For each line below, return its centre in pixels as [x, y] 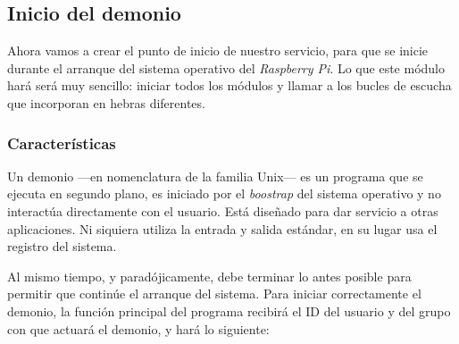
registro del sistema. [62, 246]
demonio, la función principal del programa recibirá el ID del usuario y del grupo [229, 310]
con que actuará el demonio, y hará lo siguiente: [138, 328]
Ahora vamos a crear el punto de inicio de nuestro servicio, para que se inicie [218, 50]
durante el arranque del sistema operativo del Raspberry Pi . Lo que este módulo [226, 67]
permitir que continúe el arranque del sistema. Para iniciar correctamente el [214, 294]
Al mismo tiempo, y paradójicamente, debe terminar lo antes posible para [209, 276]
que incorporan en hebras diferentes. [106, 102]
